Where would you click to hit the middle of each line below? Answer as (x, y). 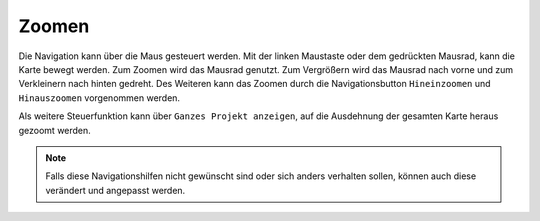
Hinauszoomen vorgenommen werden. (99, 97)
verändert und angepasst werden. (115, 190)
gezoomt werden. (55, 130)
